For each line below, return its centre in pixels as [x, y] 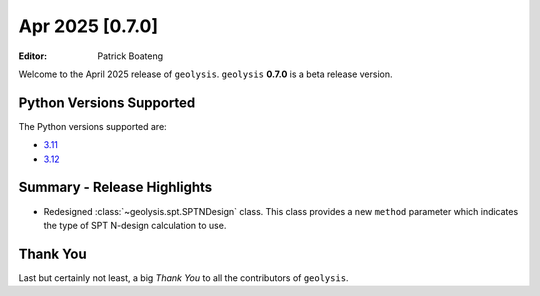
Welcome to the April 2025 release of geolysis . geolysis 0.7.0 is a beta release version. [206, 74]
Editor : [33, 56]
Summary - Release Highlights [115, 187]
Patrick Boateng [130, 56]
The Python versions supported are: [92, 126]
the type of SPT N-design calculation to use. [135, 225]
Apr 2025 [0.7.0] [88, 26]
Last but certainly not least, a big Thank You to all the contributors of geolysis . [183, 277]
